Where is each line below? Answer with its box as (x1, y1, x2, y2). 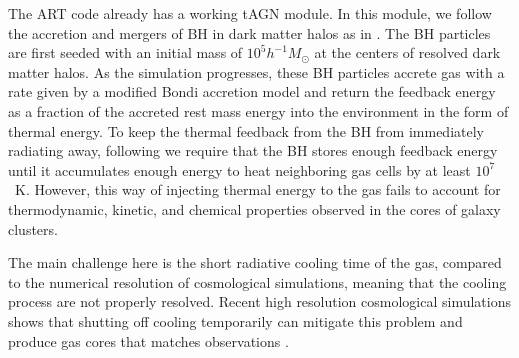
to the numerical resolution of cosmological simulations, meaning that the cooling (8, 271, 507, 292)
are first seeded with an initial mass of (8, 42, 243, 63)
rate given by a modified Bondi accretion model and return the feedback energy (8, 81, 496, 102)
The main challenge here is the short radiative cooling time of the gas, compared (8, 252, 502, 273)
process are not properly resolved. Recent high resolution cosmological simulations (8, 291, 512, 312)
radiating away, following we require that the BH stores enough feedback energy (8, 140, 498, 161)
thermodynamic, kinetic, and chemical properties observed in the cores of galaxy (8, 198, 501, 219)
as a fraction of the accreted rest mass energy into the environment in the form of (8, 100, 509, 121)
